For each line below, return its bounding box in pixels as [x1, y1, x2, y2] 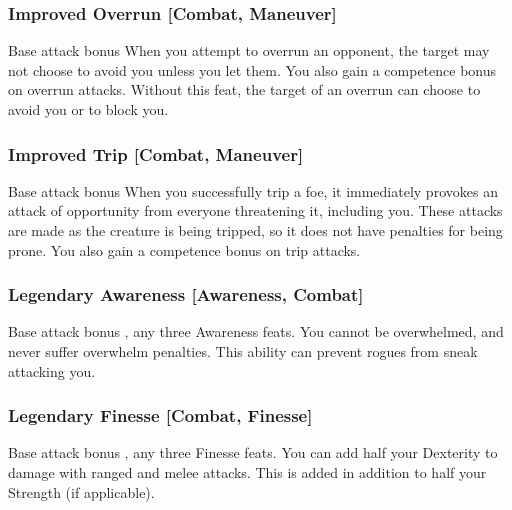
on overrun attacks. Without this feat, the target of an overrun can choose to [8, 79, 481, 100]
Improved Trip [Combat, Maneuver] [8, 141, 304, 166]
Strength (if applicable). [8, 481, 155, 502]
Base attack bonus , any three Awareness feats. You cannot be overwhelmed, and [8, 321, 504, 342]
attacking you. [8, 360, 96, 381]
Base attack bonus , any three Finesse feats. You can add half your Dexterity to [8, 442, 498, 463]
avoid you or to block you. [8, 99, 169, 119]
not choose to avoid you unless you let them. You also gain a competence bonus [8, 59, 497, 80]
